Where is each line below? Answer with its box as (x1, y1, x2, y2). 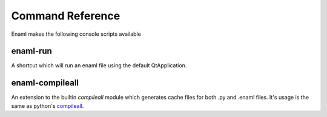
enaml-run (11, 46, 53, 56)
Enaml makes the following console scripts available (11, 30, 142, 38)
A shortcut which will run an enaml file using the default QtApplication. (11, 62, 187, 69)
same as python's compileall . (11, 102, 84, 109)
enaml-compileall (11, 78, 79, 88)
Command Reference (11, 9, 121, 22)
